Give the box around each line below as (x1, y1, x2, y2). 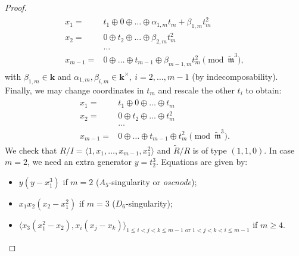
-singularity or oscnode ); (108, 175, 197, 188)
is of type (192, 143, 227, 156)
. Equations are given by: (156, 155, 248, 168)
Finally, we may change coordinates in (5, 83, 144, 96)
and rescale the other (158, 83, 235, 96)
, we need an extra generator (27, 155, 132, 168)
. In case (264, 143, 295, 156)
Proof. (5, 1, 27, 13)
